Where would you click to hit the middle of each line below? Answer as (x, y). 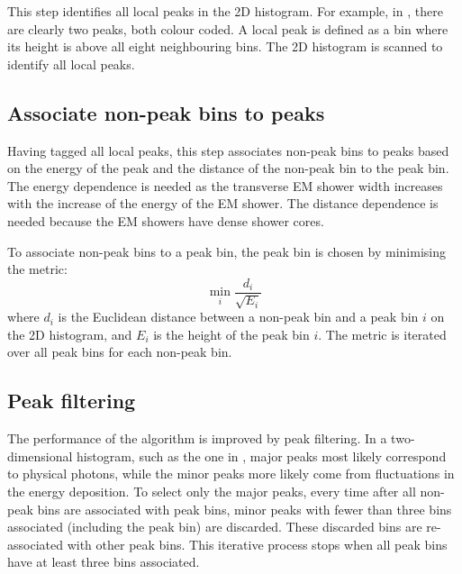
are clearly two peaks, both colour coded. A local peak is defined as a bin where (228, 28)
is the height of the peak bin (231, 334)
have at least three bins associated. (104, 562)
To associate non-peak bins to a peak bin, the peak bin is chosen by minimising (226, 251)
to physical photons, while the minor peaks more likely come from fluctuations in (231, 474)
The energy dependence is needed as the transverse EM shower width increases (225, 185)
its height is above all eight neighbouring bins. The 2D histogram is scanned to (225, 46)
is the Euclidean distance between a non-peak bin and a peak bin (238, 317)
